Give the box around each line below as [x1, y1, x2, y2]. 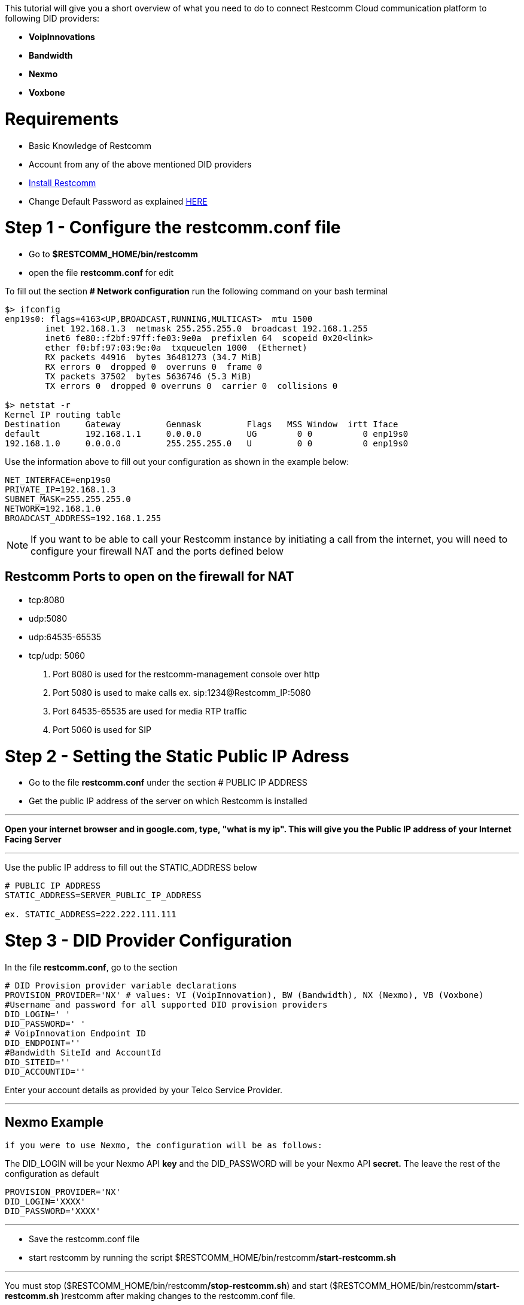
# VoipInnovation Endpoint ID [5, 1028, 147, 1038]
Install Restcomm [29, 177, 96, 188]
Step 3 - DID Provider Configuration [5, 930, 293, 951]
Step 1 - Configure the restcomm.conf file [5, 217, 341, 238]
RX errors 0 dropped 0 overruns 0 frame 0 [45, 362, 262, 372]
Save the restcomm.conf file [29, 1233, 140, 1244]
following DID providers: [5, 13, 100, 23]
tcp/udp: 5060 [29, 650, 86, 661]
